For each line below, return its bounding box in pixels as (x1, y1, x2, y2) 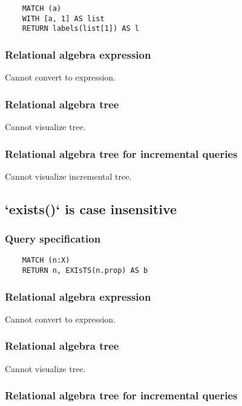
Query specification (5, 231, 101, 246)
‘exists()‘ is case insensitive (5, 199, 177, 218)
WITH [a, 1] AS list (22, 14, 105, 23)
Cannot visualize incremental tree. (5, 169, 132, 182)
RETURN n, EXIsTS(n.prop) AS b (22, 266, 148, 275)
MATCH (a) (22, 4, 62, 13)
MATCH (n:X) (22, 256, 70, 265)
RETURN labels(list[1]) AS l (22, 24, 139, 33)
